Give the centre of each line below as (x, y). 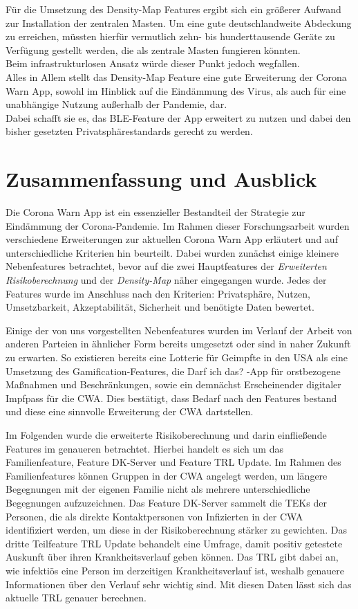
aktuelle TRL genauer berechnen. (76, 598)
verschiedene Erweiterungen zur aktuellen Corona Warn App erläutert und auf (172, 239)
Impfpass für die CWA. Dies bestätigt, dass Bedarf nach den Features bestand (171, 398)
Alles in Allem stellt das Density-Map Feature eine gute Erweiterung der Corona (176, 76)
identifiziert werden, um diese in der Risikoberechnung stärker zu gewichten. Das (177, 530)
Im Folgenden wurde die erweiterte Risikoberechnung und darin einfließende (166, 434)
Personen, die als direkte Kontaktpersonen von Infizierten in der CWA (154, 516)
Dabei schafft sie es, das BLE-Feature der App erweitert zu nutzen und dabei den (178, 117)
